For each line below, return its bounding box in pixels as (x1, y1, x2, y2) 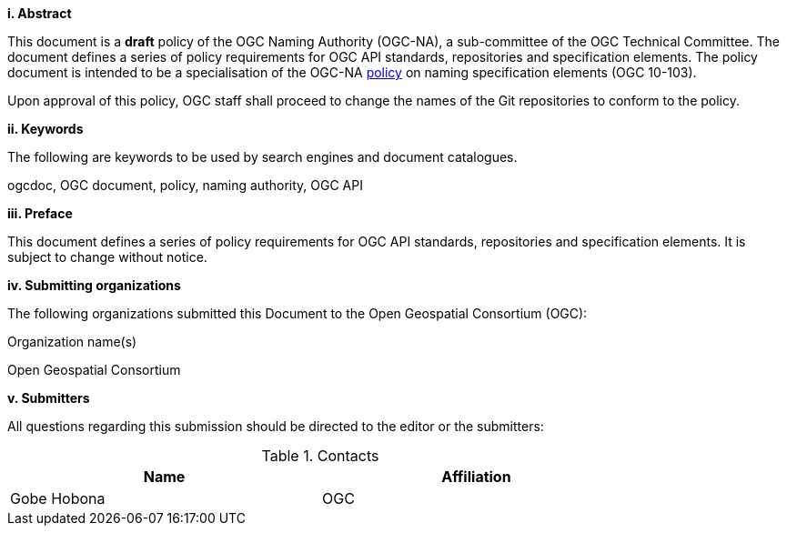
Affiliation (441, 468, 511, 486)
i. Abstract (7, 5, 72, 21)
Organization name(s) (7, 334, 137, 349)
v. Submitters (7, 390, 90, 406)
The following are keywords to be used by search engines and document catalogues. (7, 149, 518, 165)
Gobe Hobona (10, 489, 106, 508)
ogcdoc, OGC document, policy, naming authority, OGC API (7, 177, 363, 193)
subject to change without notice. (7, 249, 207, 265)
